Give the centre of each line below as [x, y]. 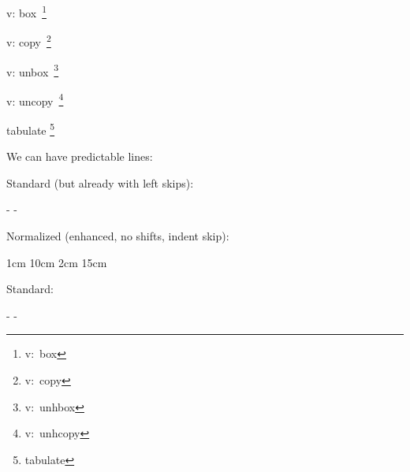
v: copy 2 [29, 41]
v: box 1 [26, 11]
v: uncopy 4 [35, 99]
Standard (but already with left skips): [100, 182]
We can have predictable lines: [80, 156]
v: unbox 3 [33, 70]
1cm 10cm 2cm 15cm [57, 262]
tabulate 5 [31, 129]
